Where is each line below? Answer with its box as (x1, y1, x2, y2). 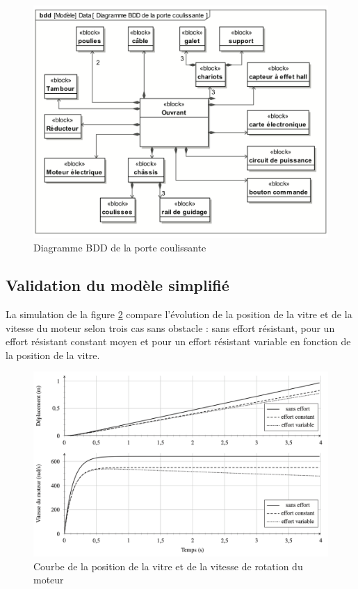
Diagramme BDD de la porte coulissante (33, 240, 206, 255)
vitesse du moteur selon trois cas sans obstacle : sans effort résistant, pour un (6, 320, 335, 335)
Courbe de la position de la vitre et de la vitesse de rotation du (33, 558, 303, 573)
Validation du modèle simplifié (6, 274, 229, 296)
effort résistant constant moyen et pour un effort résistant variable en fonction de (6, 334, 351, 349)
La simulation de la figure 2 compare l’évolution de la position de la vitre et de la (6, 306, 352, 321)
